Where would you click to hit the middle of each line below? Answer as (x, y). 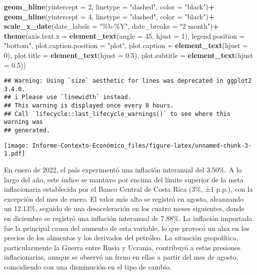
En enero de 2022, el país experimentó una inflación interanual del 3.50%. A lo (123, 170)
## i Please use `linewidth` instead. (68, 97)
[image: (17, 145)
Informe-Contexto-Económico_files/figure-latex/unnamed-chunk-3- (142, 145)
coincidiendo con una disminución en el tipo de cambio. (88, 267)
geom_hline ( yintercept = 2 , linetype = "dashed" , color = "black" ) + (109, 6)
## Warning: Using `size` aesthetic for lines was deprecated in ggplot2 (128, 81)
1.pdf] (15, 154)
